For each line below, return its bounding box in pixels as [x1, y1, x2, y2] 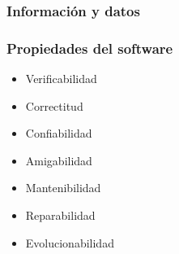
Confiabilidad [25, 125, 92, 142]
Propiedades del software [6, 37, 173, 58]
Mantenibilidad [25, 179, 101, 196]
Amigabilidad [25, 151, 92, 169]
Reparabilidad [25, 207, 96, 224]
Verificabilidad [25, 70, 97, 87]
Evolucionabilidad [25, 234, 114, 251]
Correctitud [25, 97, 83, 114]
